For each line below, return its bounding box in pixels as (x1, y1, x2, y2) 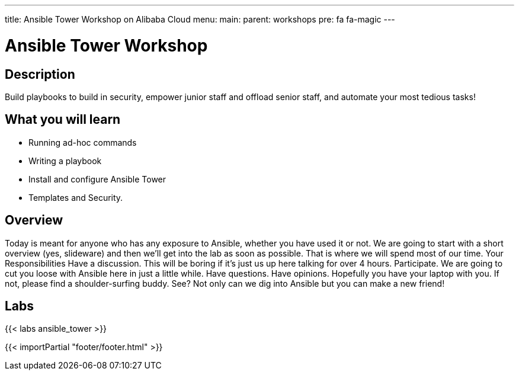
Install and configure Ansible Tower (28, 174, 166, 184)
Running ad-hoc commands (28, 137, 137, 148)
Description (5, 66, 75, 82)
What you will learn (5, 112, 121, 127)
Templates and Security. (28, 192, 123, 203)
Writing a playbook (28, 155, 102, 166)
